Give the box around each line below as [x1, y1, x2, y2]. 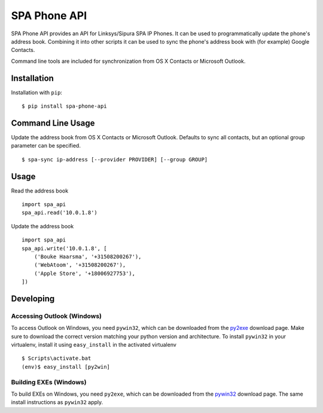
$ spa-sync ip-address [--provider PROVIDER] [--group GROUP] [22, 156, 208, 163]
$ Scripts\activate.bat [22, 355, 92, 362]
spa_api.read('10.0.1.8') [22, 209, 98, 216]
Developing [11, 293, 55, 304]
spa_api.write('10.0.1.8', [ [22, 245, 107, 252]
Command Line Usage [11, 118, 95, 128]
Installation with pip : [11, 88, 63, 96]
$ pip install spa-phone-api [22, 103, 107, 110]
